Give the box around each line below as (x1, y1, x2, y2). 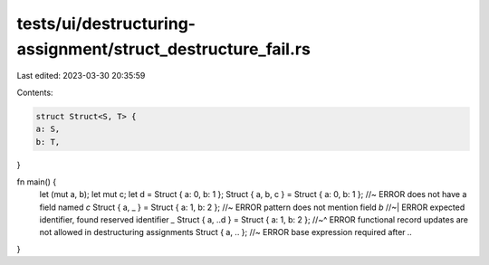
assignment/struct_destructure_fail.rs (16, 39, 312, 59)
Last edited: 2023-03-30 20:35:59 (16, 71, 146, 81)
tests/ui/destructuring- (16, 14, 197, 33)
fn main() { (16, 176, 57, 187)
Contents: (16, 87, 53, 98)
